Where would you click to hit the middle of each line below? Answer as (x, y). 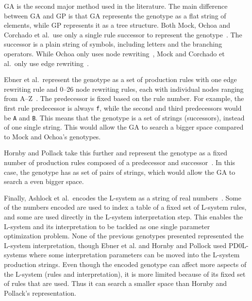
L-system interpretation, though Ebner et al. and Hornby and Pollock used (115, 245)
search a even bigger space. (44, 181)
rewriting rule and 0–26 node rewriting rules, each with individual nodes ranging (124, 89)
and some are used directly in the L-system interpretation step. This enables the (124, 217)
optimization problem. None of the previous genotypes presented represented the (124, 236)
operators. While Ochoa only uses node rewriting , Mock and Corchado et (114, 53)
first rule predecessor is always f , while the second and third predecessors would (123, 108)
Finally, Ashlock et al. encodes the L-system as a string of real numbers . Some (123, 197)
